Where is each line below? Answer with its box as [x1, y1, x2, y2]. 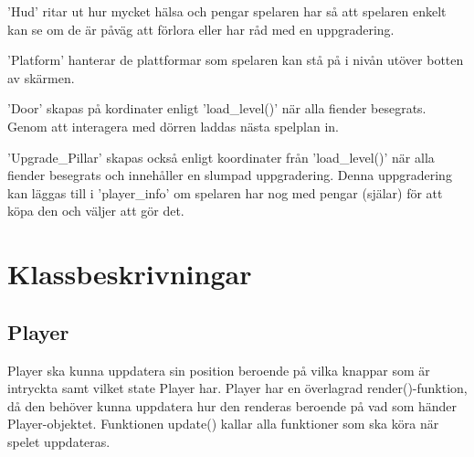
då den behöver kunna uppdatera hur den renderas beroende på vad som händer [7, 396, 458, 415]
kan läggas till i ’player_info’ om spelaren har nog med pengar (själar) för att [7, 183, 443, 202]
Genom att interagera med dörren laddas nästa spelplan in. [7, 116, 339, 135]
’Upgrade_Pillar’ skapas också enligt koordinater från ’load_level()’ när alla [7, 147, 435, 166]
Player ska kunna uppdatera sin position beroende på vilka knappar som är [7, 360, 430, 379]
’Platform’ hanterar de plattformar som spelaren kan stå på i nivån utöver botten [7, 50, 464, 69]
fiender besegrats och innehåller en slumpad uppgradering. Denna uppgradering [7, 165, 452, 185]
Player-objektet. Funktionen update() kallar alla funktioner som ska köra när [7, 414, 439, 433]
